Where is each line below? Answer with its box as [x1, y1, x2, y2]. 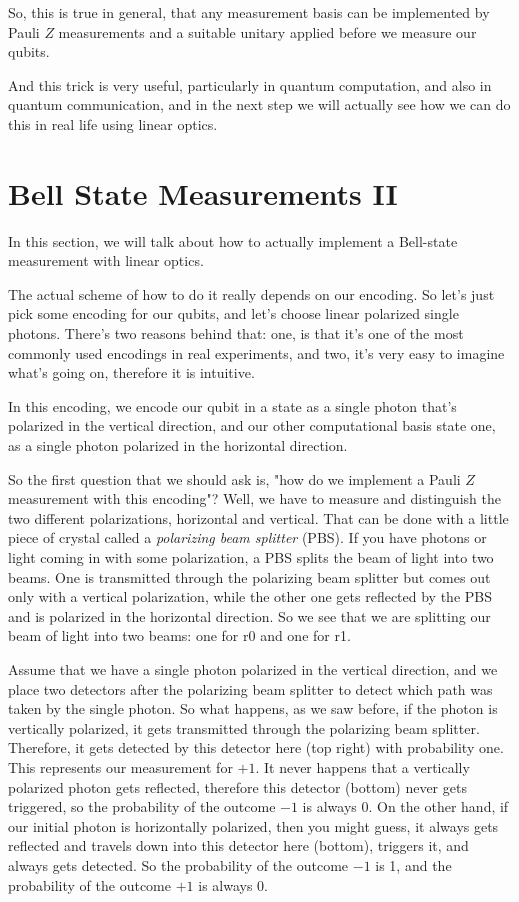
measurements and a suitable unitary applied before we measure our [58, 21, 477, 42]
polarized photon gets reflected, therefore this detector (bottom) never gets [8, 776, 467, 797]
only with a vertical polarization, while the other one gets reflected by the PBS [8, 586, 493, 607]
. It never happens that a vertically [255, 756, 470, 777]
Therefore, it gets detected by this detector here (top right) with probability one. [8, 737, 504, 758]
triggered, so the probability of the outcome [8, 796, 276, 817]
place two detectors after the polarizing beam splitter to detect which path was [8, 678, 493, 699]
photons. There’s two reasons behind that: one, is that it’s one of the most [8, 323, 464, 344]
